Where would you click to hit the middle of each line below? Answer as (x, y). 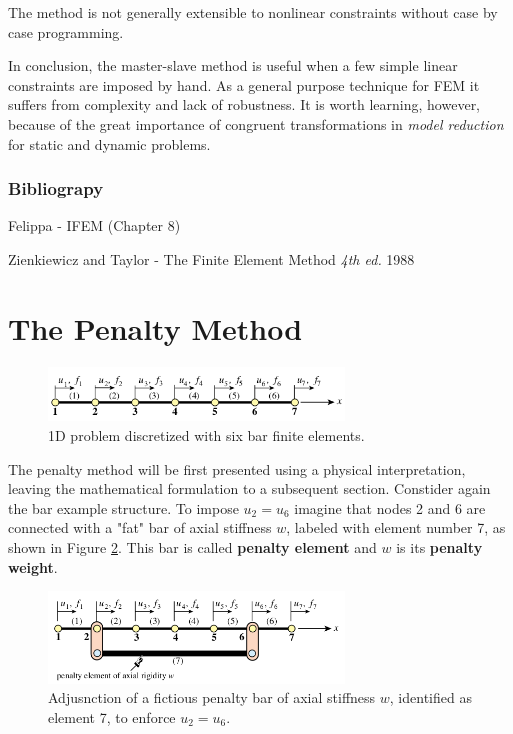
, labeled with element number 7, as (396, 527)
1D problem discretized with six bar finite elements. (206, 434)
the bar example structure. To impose (123, 507)
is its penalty (439, 546)
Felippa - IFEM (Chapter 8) (94, 225)
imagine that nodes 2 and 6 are (390, 507)
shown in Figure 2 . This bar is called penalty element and (192, 546)
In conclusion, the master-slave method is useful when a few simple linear (233, 65)
